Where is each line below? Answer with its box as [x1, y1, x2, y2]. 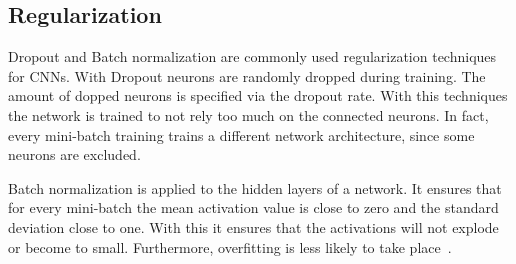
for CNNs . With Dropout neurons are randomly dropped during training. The [8, 65, 486, 86]
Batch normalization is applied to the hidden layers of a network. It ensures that [8, 177, 502, 198]
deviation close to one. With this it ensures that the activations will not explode [8, 216, 499, 237]
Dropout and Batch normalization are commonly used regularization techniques [8, 46, 497, 67]
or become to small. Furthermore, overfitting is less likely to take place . [8, 236, 452, 257]
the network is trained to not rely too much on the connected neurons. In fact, [8, 104, 489, 125]
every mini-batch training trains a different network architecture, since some [8, 124, 475, 145]
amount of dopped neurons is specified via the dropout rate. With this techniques [8, 85, 508, 106]
